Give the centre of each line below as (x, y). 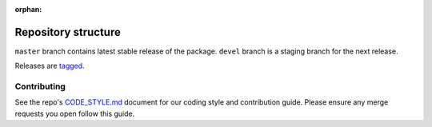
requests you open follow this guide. (75, 113)
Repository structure (68, 32)
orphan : (28, 9)
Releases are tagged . (50, 66)
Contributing (40, 86)
